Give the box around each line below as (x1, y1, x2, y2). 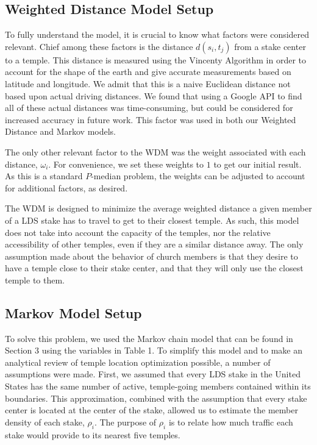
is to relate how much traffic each (168, 415, 293, 428)
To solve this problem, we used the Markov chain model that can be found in (5, 332, 293, 344)
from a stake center (234, 40, 306, 52)
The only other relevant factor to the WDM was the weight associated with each (5, 145, 306, 158)
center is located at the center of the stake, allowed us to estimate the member (5, 404, 298, 416)
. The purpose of (94, 415, 157, 428)
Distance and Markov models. (5, 125, 116, 138)
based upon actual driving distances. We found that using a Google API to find (5, 89, 302, 102)
